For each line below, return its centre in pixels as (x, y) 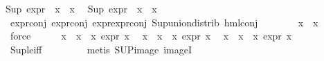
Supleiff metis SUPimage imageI (101, 49)
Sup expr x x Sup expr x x (81, 8)
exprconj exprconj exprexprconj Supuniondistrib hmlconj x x (164, 22)
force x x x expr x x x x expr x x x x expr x (151, 36)
